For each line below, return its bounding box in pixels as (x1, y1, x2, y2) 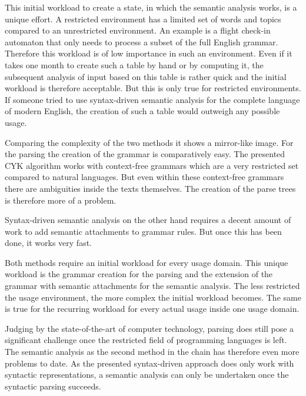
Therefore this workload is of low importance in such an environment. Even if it (5, 47, 292, 59)
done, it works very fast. (5, 237, 92, 249)
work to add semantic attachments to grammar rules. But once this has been (5, 225, 282, 237)
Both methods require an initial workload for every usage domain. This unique (5, 256, 288, 268)
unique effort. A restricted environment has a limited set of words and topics (5, 12, 281, 25)
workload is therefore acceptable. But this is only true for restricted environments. (5, 82, 301, 94)
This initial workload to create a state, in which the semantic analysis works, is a (5, 1, 297, 13)
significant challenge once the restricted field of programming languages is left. (5, 334, 287, 346)
